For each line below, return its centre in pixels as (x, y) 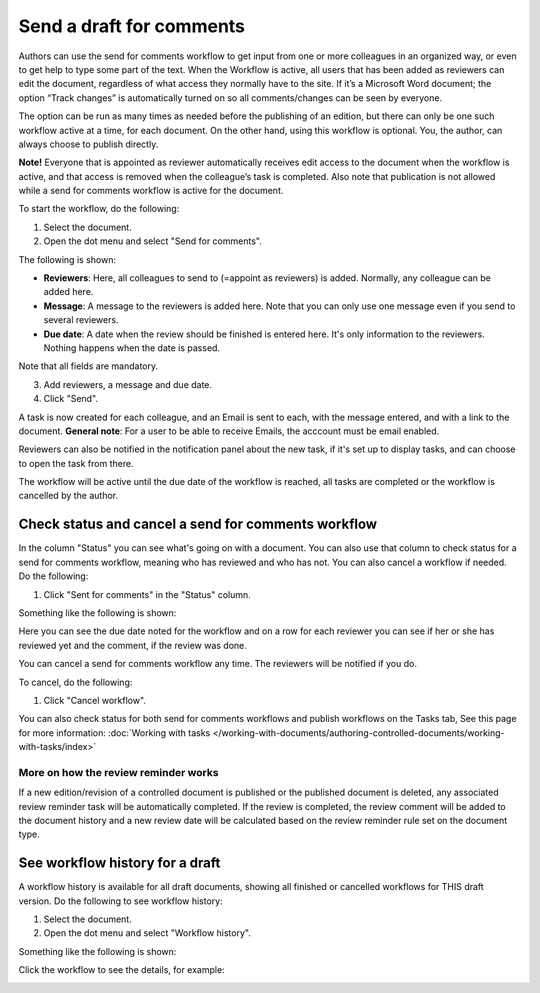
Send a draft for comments (131, 26)
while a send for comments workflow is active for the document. (151, 191)
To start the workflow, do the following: (99, 209)
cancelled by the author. (68, 496)
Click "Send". (71, 399)
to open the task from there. (76, 463)
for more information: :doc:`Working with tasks (114, 732)
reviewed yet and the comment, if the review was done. (132, 645)
